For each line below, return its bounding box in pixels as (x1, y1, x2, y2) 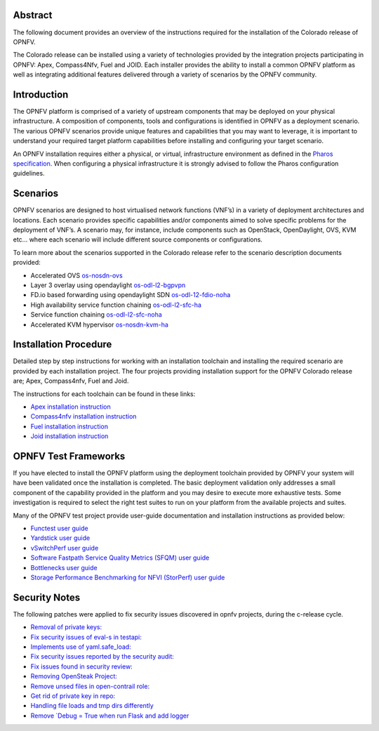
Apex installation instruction (30, 402, 112, 411)
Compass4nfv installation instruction (30, 412, 137, 421)
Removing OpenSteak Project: (30, 672, 117, 680)
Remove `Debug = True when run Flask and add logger (30, 711, 189, 720)
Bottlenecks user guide (30, 563, 98, 572)
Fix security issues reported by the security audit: (30, 652, 175, 661)
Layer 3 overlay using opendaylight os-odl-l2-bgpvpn (30, 281, 186, 289)
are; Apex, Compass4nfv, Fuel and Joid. (13, 376, 129, 386)
